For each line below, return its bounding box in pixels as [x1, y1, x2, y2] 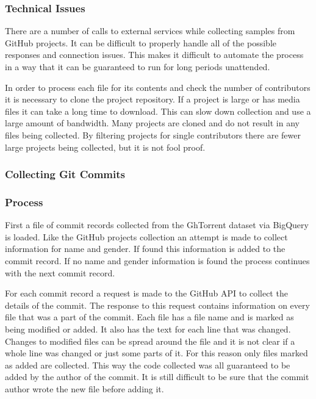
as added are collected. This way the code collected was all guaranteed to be [5, 358, 290, 371]
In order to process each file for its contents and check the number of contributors [5, 81, 311, 93]
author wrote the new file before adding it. [5, 382, 164, 395]
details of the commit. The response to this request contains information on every [5, 298, 310, 311]
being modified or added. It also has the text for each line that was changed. [5, 322, 291, 335]
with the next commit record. [5, 266, 115, 279]
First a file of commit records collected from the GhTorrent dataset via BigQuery [5, 218, 309, 231]
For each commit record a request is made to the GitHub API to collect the [5, 287, 288, 300]
